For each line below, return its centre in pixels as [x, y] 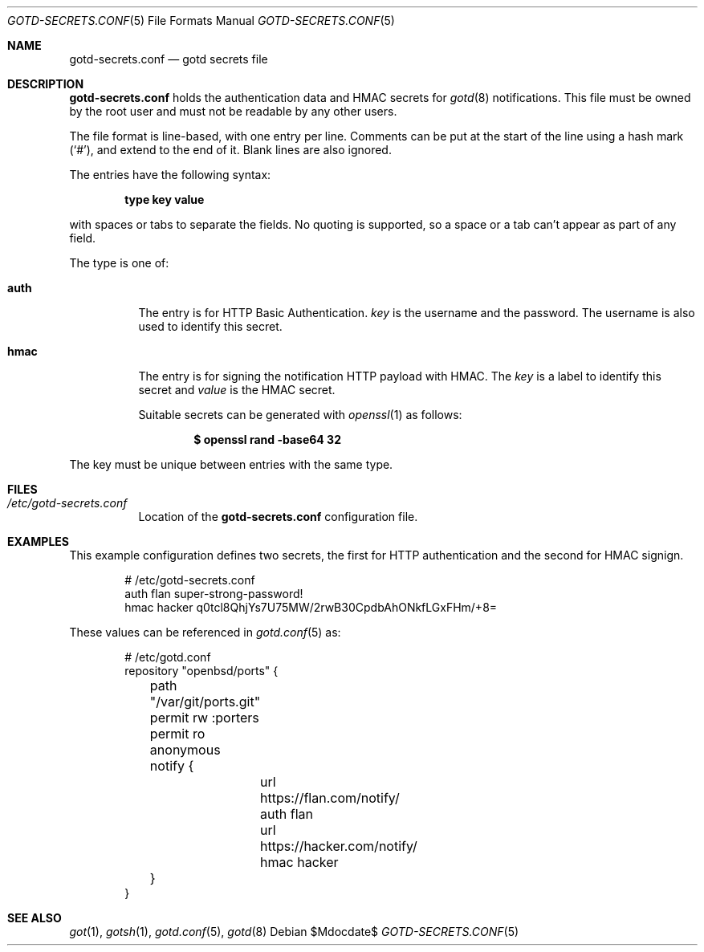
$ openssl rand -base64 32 [267, 439]
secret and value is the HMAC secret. [237, 390]
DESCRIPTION [46, 84]
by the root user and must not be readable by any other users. [233, 111]
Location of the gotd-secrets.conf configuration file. [278, 517]
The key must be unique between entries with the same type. [231, 464]
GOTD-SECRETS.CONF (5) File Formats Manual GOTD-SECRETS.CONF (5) [201, 20]
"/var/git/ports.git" [205, 702]
